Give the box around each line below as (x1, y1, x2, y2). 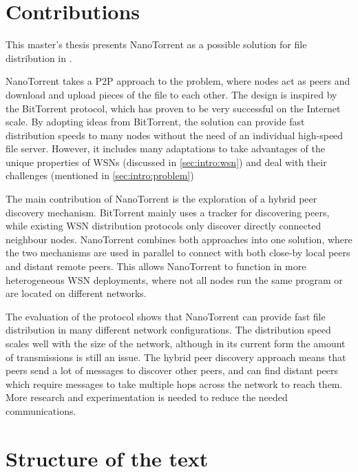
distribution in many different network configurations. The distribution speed (6, 322, 331, 337)
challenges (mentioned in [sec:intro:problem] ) (6, 168, 194, 183)
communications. (6, 403, 76, 418)
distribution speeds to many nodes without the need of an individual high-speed (6, 127, 344, 142)
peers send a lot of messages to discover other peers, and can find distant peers (6, 363, 339, 378)
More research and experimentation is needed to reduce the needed (6, 390, 288, 404)
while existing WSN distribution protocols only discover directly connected (6, 218, 322, 233)
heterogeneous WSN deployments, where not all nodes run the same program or (6, 272, 343, 287)
